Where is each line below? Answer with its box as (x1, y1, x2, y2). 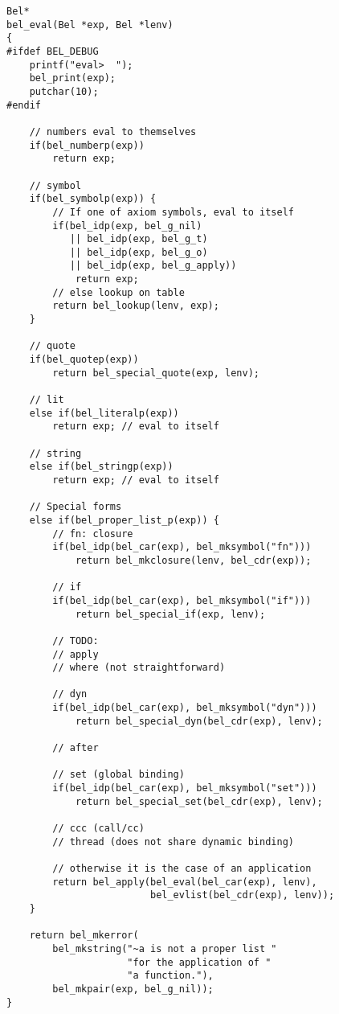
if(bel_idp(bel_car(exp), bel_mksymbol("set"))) (52, 782, 317, 794)
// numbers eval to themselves (29, 125, 197, 138)
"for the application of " (127, 956, 272, 968)
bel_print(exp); (29, 72, 116, 84)
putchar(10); (29, 85, 99, 97)
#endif (6, 99, 41, 111)
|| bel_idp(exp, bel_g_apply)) (69, 260, 237, 272)
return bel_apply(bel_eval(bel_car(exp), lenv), (52, 876, 317, 888)
